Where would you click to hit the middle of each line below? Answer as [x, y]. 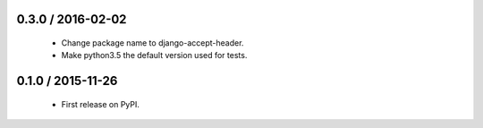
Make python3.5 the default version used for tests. [154, 55]
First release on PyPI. [101, 104]
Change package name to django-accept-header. [153, 43]
